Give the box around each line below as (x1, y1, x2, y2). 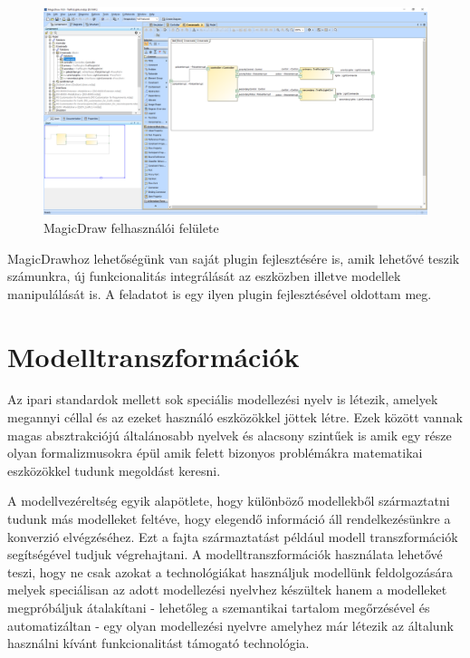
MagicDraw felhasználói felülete (43, 218, 219, 237)
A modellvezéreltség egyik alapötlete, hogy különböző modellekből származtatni (7, 491, 450, 510)
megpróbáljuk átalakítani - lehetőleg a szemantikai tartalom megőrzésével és (7, 598, 430, 617)
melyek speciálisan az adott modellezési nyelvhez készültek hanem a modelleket (7, 580, 447, 599)
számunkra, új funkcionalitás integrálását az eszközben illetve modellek (7, 266, 401, 285)
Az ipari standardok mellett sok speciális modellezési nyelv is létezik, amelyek (7, 390, 438, 409)
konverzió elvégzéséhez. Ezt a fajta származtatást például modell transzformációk (7, 527, 458, 546)
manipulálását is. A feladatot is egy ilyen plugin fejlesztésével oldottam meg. (7, 284, 432, 303)
